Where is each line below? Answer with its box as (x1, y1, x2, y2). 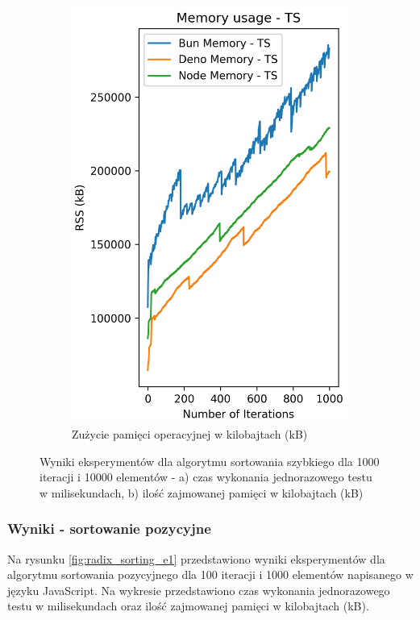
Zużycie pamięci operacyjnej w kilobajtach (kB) (72, 426, 308, 443)
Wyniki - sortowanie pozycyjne (7, 518, 211, 539)
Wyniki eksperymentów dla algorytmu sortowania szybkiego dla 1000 (40, 452, 380, 469)
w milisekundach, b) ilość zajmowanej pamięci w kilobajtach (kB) (40, 484, 364, 501)
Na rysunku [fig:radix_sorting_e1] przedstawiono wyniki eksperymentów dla (7, 550, 385, 567)
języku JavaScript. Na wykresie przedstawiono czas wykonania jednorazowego (7, 581, 390, 598)
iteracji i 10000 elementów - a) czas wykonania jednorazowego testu (40, 468, 372, 485)
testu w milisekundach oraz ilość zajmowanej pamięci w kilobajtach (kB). (7, 597, 369, 614)
